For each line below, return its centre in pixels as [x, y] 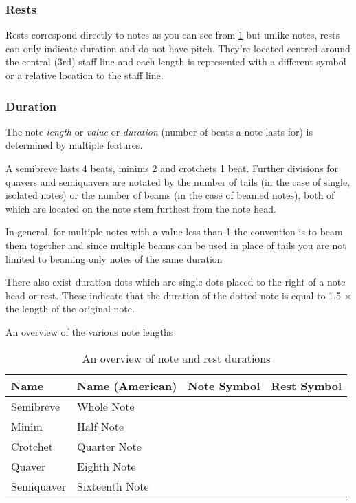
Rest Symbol [306, 385]
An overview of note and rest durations [176, 358]
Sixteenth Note [113, 486]
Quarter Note [109, 446]
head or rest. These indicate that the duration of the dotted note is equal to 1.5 [174, 295]
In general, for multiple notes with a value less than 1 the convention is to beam [174, 232]
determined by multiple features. [74, 145]
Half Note [101, 426]
